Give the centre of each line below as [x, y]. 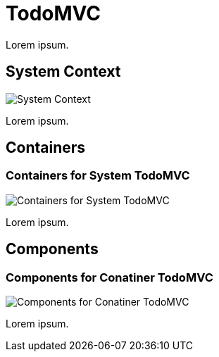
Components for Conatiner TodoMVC [109, 277]
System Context [63, 72]
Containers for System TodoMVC [98, 176]
